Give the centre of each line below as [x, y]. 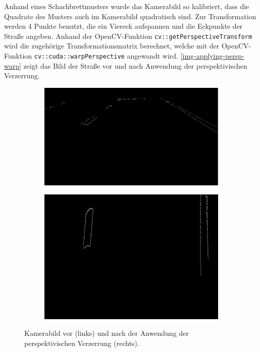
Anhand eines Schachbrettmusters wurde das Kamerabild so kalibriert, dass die [127, 6]
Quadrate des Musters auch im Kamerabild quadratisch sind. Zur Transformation [130, 16]
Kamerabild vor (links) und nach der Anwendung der [107, 333]
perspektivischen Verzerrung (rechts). [82, 343]
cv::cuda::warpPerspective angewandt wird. [106, 56]
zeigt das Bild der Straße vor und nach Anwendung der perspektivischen [135, 65]
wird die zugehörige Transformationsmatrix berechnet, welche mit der [112, 46]
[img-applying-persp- [212, 56]
